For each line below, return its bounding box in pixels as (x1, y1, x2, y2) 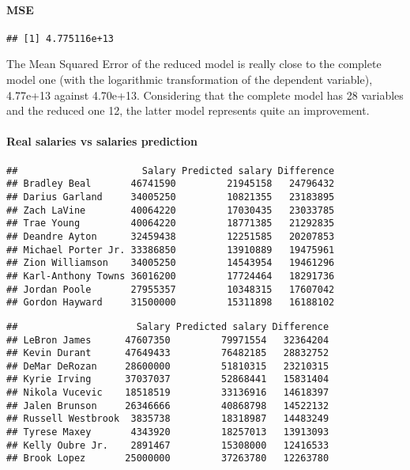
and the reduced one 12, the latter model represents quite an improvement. (6, 102, 370, 119)
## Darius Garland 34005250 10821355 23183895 (6, 191, 335, 203)
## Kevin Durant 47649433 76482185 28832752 (6, 347, 329, 359)
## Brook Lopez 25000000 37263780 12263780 (6, 453, 329, 464)
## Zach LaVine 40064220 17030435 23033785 (6, 204, 335, 216)
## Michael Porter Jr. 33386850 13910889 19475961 (6, 244, 335, 256)
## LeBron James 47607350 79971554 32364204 (6, 334, 329, 346)
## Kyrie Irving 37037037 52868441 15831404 (6, 373, 329, 385)
